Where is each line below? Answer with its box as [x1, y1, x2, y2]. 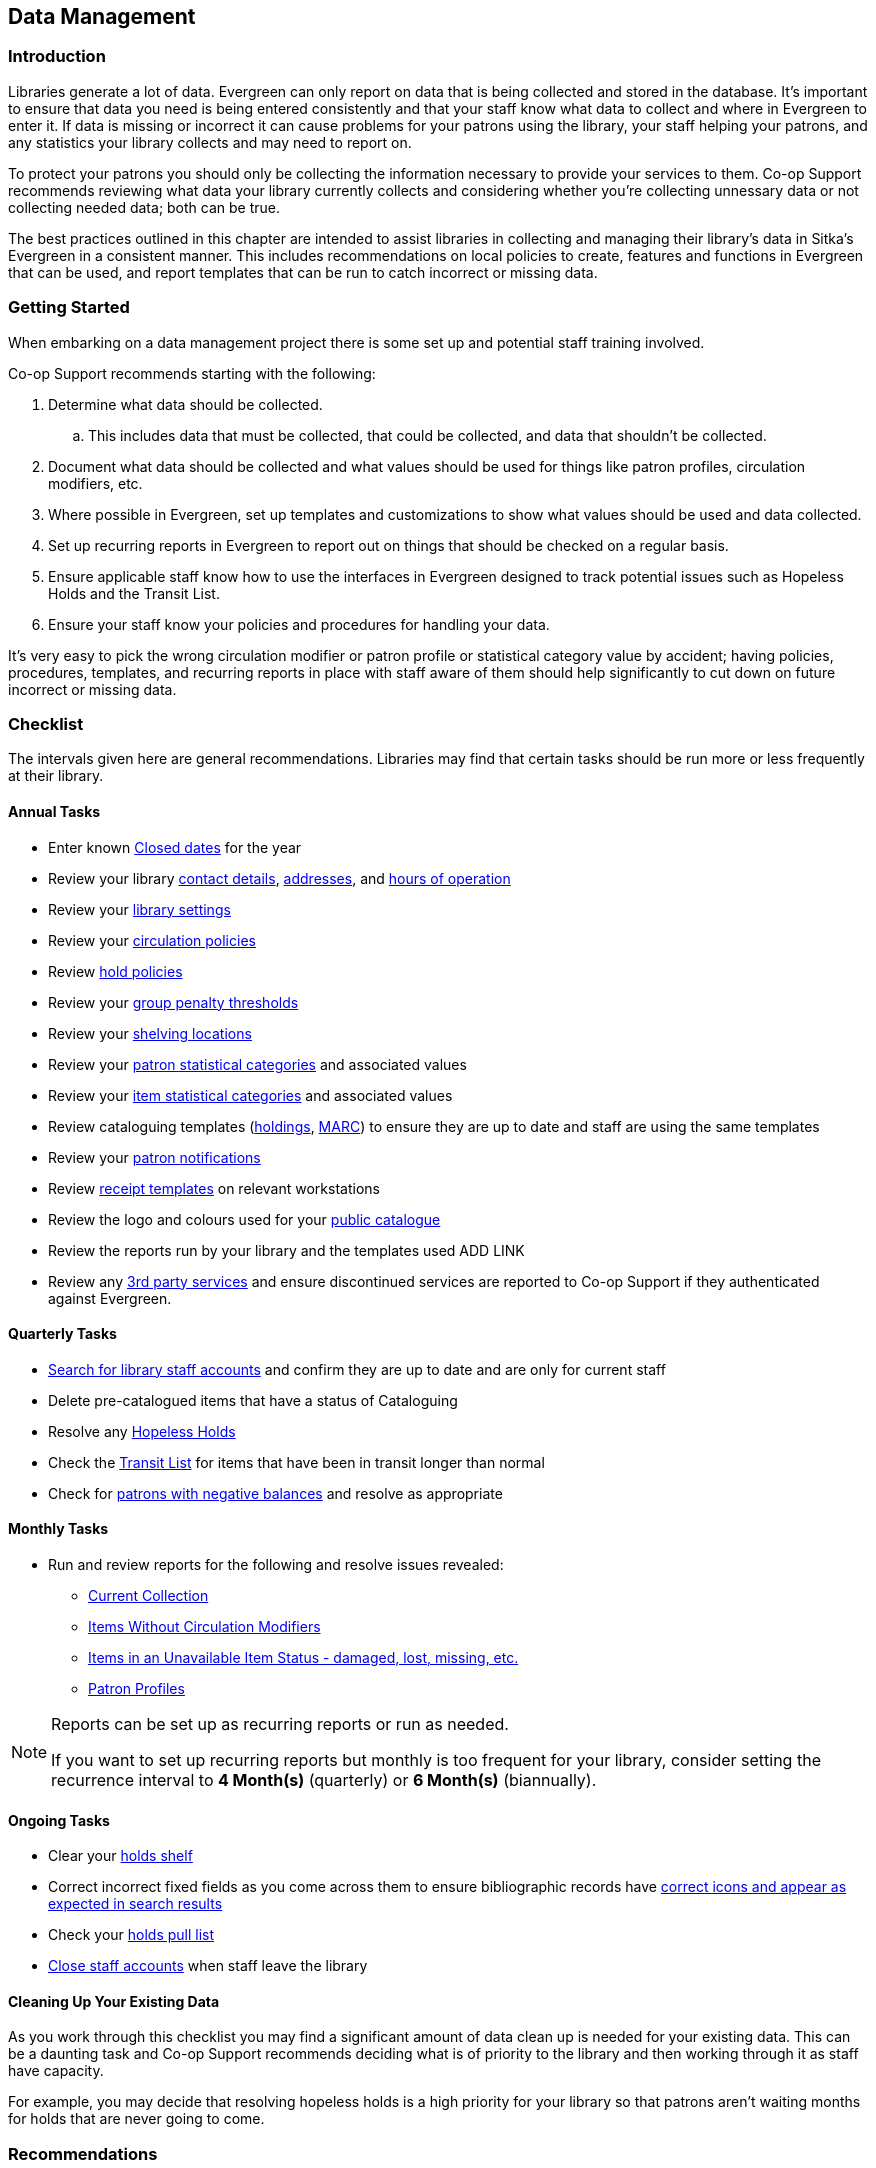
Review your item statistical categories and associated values [48, 1086, 453, 1104]
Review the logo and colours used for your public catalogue [48, 1210, 441, 1228]
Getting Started [8, 297, 130, 318]
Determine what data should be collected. [48, 395, 323, 413]
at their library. [8, 767, 104, 785]
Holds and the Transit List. [48, 584, 220, 602]
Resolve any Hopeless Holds [48, 1422, 236, 1440]
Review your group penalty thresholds [48, 993, 299, 1011]
